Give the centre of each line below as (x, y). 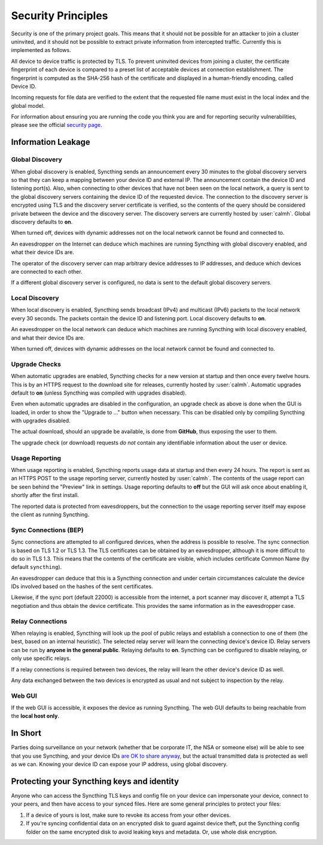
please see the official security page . (57, 125)
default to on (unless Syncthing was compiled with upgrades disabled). (99, 393)
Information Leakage (51, 142)
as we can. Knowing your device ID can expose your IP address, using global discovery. (119, 764)
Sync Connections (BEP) (47, 530)
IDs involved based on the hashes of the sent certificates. (82, 586)
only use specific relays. (41, 658)
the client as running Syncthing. (50, 514)
